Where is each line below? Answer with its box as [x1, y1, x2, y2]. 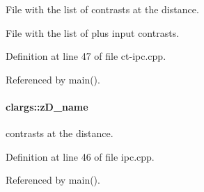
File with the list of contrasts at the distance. [6, 2, 199, 16]
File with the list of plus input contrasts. [6, 25, 180, 40]
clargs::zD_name [6, 99, 88, 113]
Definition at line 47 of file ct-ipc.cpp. [6, 49, 166, 63]
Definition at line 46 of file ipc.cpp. [6, 149, 155, 163]
